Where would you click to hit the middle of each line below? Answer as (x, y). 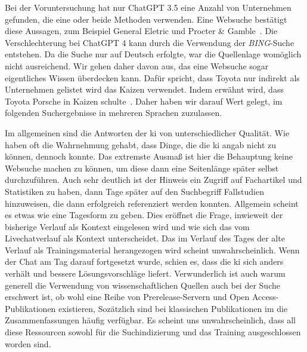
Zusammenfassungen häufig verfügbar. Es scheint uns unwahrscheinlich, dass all (150, 320)
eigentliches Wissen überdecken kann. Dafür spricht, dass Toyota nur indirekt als (152, 77)
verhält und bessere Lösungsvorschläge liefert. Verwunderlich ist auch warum (145, 273)
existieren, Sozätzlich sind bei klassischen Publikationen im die (173, 308)
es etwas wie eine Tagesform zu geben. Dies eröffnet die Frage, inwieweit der (144, 215)
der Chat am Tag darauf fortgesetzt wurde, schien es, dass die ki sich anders (144, 261)
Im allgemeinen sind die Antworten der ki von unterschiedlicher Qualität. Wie (147, 132)
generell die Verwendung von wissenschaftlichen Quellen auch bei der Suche (142, 285)
